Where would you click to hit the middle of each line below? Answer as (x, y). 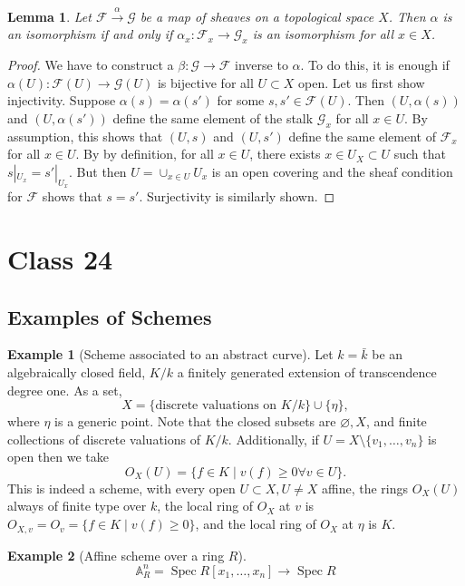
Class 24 (60, 258)
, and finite (396, 421)
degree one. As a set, (65, 390)
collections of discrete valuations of (104, 439)
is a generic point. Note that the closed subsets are (195, 421)
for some (241, 100)
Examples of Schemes (110, 316)
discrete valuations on (216, 406)
